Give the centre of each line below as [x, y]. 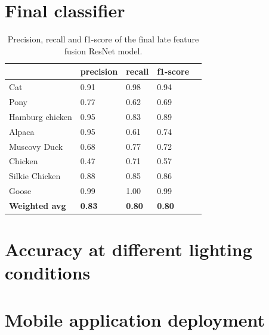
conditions [48, 273]
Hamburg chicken [41, 116]
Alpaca [22, 131]
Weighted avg [38, 205]
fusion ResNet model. [103, 50]
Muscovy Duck [36, 146]
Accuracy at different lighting [129, 249]
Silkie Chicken [35, 176]
